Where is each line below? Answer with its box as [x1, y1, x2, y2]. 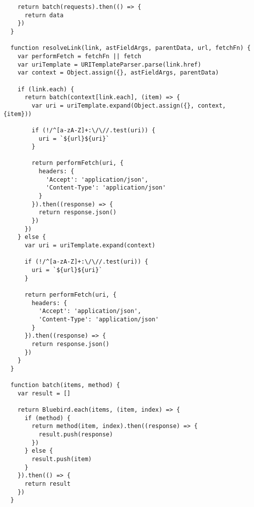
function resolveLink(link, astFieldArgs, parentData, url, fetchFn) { [10, 44, 251, 52]
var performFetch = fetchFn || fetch [17, 52, 142, 60]
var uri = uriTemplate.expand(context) [24, 242, 155, 249]
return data [24, 11, 64, 19]
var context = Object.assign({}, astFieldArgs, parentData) [17, 69, 219, 77]
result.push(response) [38, 431, 113, 438]
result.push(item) [32, 456, 92, 463]
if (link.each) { [17, 85, 74, 93]
